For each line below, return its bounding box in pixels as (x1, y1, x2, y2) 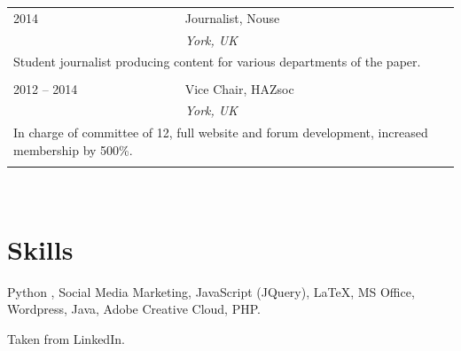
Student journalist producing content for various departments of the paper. (13, 52, 421, 71)
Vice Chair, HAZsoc (184, 79, 294, 97)
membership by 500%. (13, 140, 133, 159)
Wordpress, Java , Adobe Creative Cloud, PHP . (7, 300, 261, 318)
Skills (7, 230, 74, 267)
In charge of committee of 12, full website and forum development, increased (13, 123, 428, 142)
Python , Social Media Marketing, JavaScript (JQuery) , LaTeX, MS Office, (7, 282, 415, 300)
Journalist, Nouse (184, 8, 280, 27)
